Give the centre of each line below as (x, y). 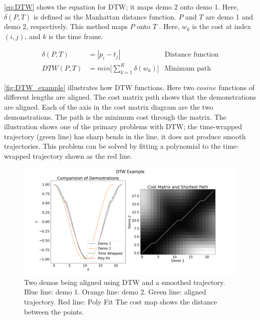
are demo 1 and (229, 16)
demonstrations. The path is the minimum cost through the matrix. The (115, 116)
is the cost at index (221, 26)
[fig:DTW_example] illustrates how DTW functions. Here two (99, 87)
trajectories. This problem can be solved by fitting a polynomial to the (112, 146)
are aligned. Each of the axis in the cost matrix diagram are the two (109, 106)
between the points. (54, 311)
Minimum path (188, 68)
